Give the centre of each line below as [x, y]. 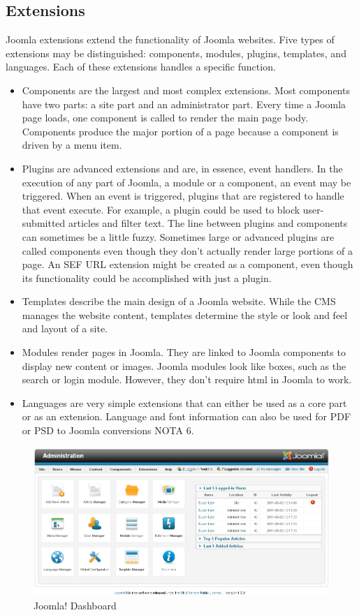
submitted [44, 223]
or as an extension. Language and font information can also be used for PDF [186, 416]
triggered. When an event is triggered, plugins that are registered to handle [183, 196]
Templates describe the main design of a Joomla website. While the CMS [179, 301]
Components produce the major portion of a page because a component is [180, 131]
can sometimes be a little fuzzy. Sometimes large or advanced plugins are [178, 236]
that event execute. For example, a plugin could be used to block [161, 209]
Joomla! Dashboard [75, 605]
